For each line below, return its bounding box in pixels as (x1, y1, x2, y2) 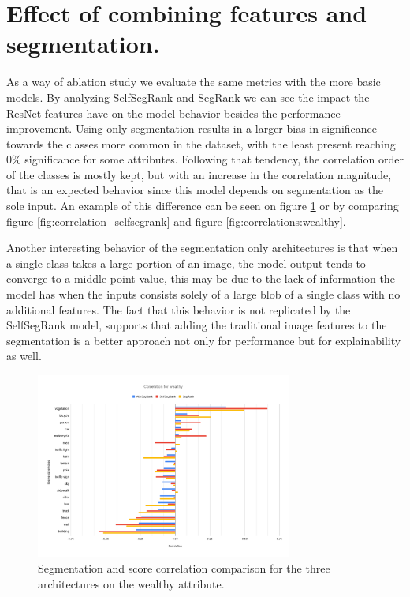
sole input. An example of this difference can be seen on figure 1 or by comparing (6, 197, 399, 214)
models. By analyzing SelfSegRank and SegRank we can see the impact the (6, 88, 370, 105)
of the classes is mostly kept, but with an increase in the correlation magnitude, (6, 166, 392, 182)
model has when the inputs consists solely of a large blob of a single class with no (6, 286, 401, 302)
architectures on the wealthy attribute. (38, 575, 225, 591)
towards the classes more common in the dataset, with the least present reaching (6, 135, 396, 152)
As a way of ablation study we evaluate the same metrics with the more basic (6, 73, 381, 90)
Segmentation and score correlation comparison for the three (38, 560, 330, 576)
